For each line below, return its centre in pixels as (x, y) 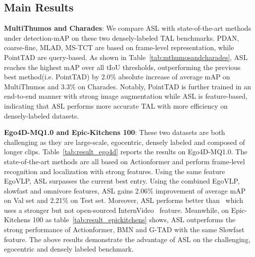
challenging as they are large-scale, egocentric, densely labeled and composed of (125, 142)
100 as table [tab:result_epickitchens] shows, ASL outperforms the (134, 220)
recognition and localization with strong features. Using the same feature (115, 171)
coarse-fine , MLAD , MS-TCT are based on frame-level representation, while (119, 47)
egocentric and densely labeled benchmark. (69, 249)
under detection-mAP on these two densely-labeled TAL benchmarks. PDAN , (122, 37)
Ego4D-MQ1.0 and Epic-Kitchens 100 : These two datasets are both (115, 132)
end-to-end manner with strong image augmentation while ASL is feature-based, (126, 96)
